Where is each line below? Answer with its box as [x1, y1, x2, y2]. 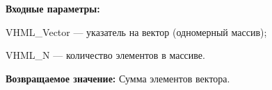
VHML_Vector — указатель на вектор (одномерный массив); [6, 24, 267, 39]
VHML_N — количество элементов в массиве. [6, 48, 205, 62]
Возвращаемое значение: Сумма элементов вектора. [6, 71, 230, 85]
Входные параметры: [6, 1, 100, 15]
